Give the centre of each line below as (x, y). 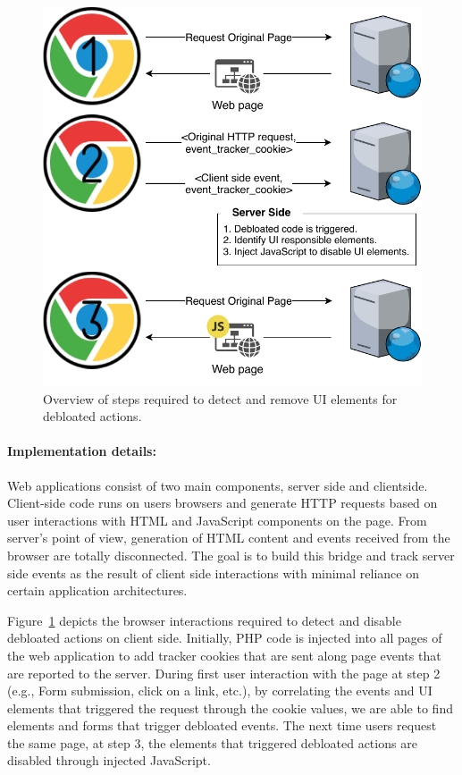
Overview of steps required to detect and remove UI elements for (220, 398)
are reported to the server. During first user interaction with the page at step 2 (224, 673)
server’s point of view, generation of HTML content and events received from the (229, 538)
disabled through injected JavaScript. (109, 760)
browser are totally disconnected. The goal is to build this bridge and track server (231, 555)
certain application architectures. (97, 590)
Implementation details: (82, 451)
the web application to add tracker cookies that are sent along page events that (224, 655)
